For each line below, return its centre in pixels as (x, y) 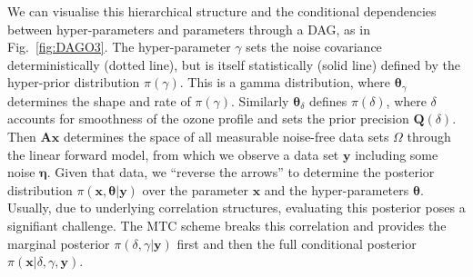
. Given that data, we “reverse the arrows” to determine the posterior (241, 172)
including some (397, 154)
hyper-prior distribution (74, 82)
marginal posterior (59, 243)
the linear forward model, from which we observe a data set (173, 154)
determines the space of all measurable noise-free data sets (226, 137)
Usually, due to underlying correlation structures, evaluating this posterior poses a (236, 208)
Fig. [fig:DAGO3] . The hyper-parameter (119, 47)
